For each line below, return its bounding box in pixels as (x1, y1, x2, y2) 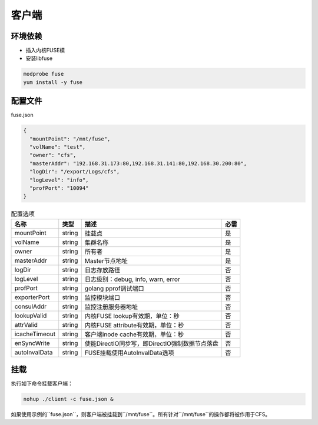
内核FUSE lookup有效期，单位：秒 (84, 312, 180, 320)
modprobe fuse (23, 71, 64, 78)
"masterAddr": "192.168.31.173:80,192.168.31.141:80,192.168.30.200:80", (29, 160, 247, 167)
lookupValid (14, 312, 47, 320)
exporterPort (14, 293, 50, 301)
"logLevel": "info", (29, 176, 89, 183)
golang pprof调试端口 (84, 284, 144, 292)
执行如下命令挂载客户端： (11, 380, 73, 387)
